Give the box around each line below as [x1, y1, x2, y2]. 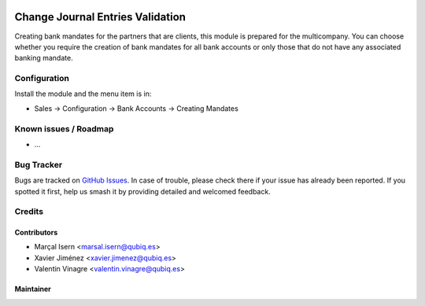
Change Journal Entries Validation [14, 10, 187, 24]
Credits [14, 206, 43, 217]
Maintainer [14, 284, 51, 294]
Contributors [14, 228, 58, 238]
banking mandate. [14, 53, 74, 63]
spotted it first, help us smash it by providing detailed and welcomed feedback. [14, 186, 271, 196]
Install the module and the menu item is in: [14, 89, 152, 98]
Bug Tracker [14, 159, 63, 170]
